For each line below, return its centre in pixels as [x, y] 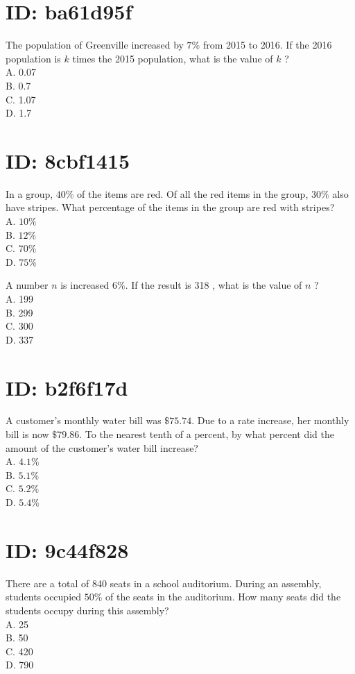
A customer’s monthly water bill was [84, 420]
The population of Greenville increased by [95, 45]
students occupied [44, 597]
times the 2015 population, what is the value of [173, 58]
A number [27, 285]
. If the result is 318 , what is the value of [214, 285]
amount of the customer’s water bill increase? [102, 447]
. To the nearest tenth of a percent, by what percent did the [207, 434]
